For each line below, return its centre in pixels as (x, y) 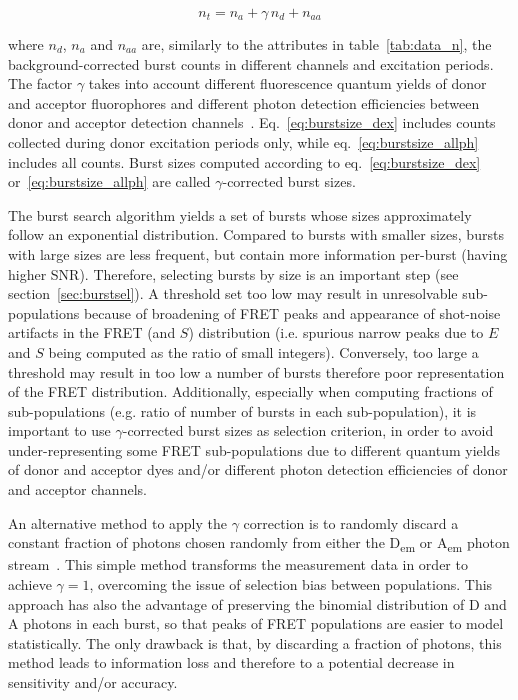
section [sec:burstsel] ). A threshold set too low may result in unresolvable (233, 293)
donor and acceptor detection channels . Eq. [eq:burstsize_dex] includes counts (252, 122)
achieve (30, 583)
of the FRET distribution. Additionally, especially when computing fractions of (250, 391)
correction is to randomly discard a (351, 522)
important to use (59, 430)
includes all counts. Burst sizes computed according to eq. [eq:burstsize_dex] (244, 161)
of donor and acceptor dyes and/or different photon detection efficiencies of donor (258, 469)
